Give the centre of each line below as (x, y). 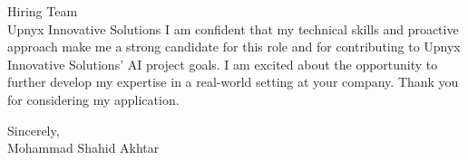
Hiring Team (43, 11)
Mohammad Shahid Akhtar (83, 148)
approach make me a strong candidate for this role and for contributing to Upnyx (234, 47)
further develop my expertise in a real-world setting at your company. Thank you (233, 82)
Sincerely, (34, 130)
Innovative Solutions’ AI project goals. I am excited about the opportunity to (223, 64)
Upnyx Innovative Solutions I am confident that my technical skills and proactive (233, 28)
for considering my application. (93, 99)
